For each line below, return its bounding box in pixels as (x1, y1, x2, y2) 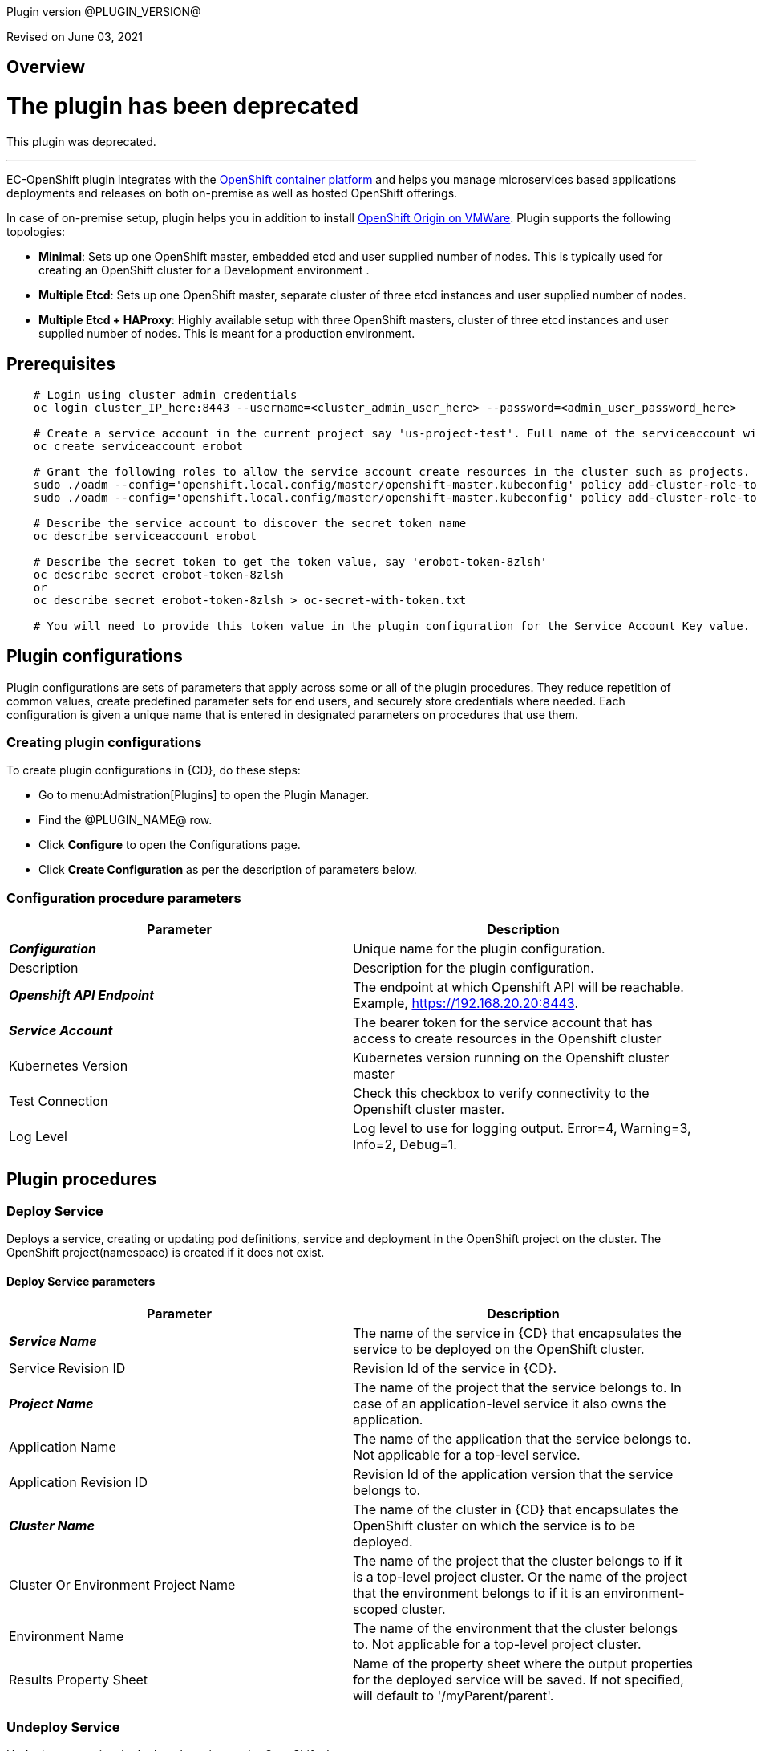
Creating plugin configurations (6, 733, 202, 750)
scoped (353, 1600, 399, 1617)
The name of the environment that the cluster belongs (353, 1619, 678, 1636)
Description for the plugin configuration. (353, 960, 594, 977)
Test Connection (9, 1093, 108, 1110)
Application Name (9, 1438, 116, 1455)
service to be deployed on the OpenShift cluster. (353, 1340, 645, 1357)
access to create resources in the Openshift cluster (353, 1030, 662, 1047)
